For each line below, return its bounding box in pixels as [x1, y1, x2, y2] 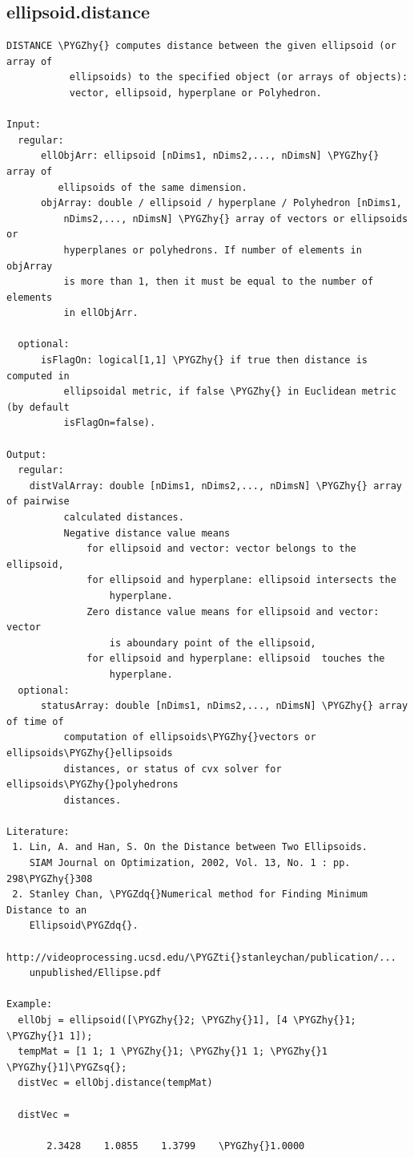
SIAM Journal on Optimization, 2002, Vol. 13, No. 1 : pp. [29, 857, 351, 869]
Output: [6, 448, 47, 460]
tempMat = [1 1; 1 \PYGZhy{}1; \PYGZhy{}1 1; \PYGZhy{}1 [18, 1046, 328, 1058]
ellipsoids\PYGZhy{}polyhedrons [6, 779, 179, 791]
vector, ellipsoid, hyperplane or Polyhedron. [69, 87, 322, 99]
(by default [6, 401, 70, 413]
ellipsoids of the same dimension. [58, 181, 247, 193]
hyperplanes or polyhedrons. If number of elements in [63, 244, 362, 256]
